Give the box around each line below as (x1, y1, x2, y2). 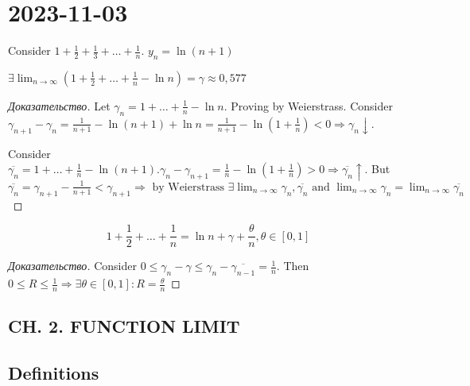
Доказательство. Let (8, 97, 111, 114)
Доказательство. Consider (8, 257, 137, 274)
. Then (276, 257, 309, 274)
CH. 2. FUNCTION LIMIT (8, 314, 240, 338)
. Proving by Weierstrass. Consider (223, 97, 393, 114)
